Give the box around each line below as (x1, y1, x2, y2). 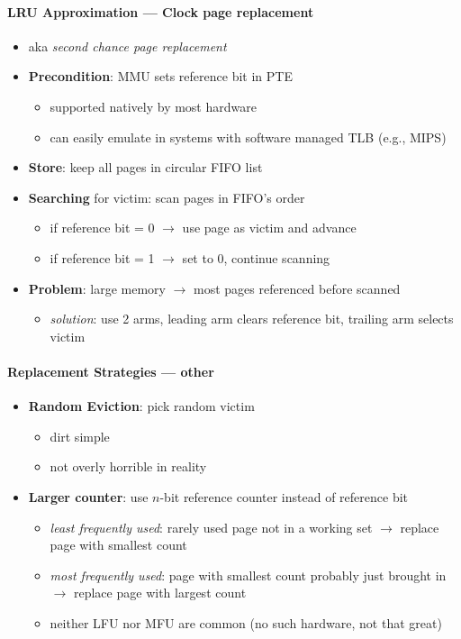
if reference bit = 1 (50, 248, 155, 267)
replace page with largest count (73, 583, 247, 602)
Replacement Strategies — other (7, 361, 214, 380)
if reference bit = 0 (50, 218, 155, 237)
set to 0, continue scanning (182, 248, 330, 267)
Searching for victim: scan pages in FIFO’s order (28, 187, 305, 206)
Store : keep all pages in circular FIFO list (28, 158, 263, 177)
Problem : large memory (28, 278, 166, 297)
